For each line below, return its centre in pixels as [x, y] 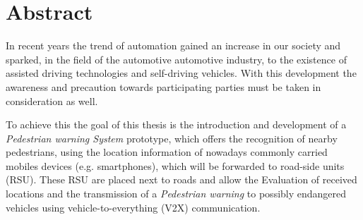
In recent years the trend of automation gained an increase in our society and [173, 45]
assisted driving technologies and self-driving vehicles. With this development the [181, 73]
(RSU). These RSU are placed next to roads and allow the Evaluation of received [181, 179]
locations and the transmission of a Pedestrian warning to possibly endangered [176, 194]
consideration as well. [52, 100]
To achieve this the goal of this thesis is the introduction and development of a [176, 124]
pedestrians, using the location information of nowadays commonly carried [167, 152]
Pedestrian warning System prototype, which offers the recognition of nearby [172, 138]
